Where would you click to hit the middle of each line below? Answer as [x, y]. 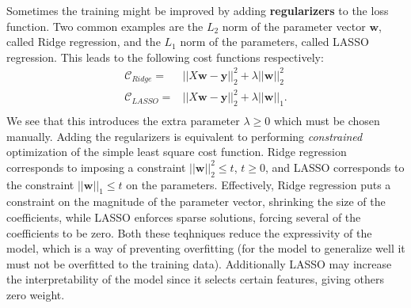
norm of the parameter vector [294, 26]
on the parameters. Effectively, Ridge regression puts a [259, 184]
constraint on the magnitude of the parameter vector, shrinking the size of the [196, 202]
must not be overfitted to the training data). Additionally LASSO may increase [199, 263]
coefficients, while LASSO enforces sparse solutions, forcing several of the [184, 217]
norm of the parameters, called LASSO [274, 42]
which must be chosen [327, 121]
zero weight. [36, 295]
